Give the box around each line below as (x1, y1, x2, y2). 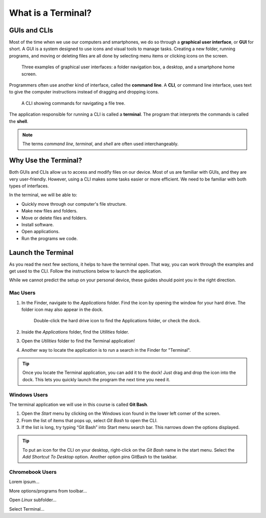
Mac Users (9, 289, 35, 296)
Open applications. (21, 229, 60, 235)
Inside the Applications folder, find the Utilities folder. (21, 329, 129, 335)
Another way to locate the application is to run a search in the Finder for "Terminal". (21, 347, 191, 353)
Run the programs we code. (21, 235, 78, 241)
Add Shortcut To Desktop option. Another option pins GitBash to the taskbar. (22, 454, 177, 460)
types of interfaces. (9, 183, 49, 189)
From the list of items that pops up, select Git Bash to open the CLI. (21, 417, 158, 423)
